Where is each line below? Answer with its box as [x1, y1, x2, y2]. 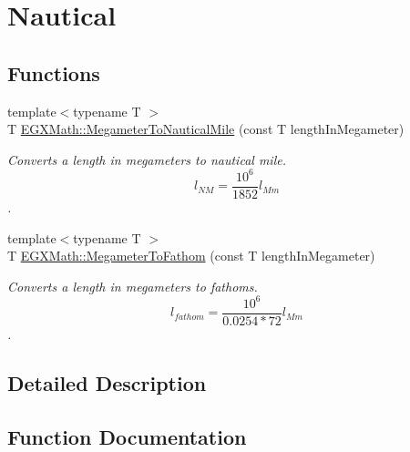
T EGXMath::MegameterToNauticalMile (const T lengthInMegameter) [7, 119, 405, 139]
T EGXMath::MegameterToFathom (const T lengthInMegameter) [7, 246, 375, 265]
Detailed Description [7, 368, 207, 396]
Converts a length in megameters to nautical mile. [7, 149, 286, 169]
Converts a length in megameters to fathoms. [7, 276, 258, 295]
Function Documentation [7, 422, 247, 450]
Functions [7, 58, 100, 87]
